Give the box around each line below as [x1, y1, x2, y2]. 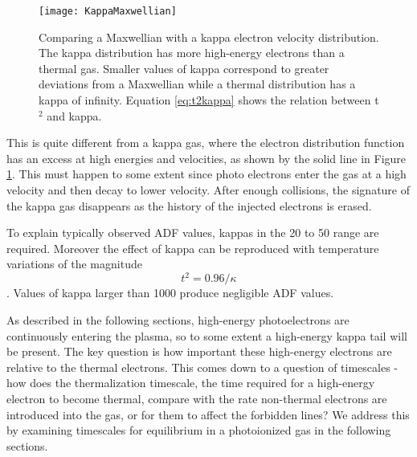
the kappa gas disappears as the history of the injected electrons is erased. [6, 197, 372, 214]
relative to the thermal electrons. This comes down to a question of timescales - [6, 358, 398, 375]
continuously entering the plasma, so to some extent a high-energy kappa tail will [6, 327, 407, 344]
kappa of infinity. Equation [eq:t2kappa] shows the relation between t [39, 92, 379, 108]
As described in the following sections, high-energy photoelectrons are [6, 312, 350, 328]
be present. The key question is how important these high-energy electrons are [6, 343, 392, 360]
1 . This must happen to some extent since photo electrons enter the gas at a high [6, 165, 407, 182]
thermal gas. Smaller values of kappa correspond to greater [39, 59, 329, 76]
